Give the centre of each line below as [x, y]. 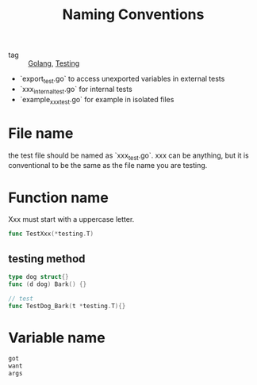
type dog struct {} [38, 276]
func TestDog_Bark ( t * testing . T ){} [67, 306]
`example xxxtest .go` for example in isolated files [97, 100]
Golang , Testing [54, 63]
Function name [58, 198]
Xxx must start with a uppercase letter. [71, 219]
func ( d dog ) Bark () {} [48, 284]
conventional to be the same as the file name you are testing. [108, 166]
